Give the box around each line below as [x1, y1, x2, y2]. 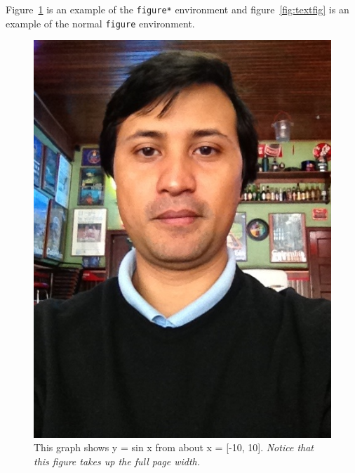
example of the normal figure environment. [6, 15, 195, 30]
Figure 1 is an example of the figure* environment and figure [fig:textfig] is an [6, 2, 349, 16]
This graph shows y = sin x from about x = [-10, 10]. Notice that [34, 440, 314, 455]
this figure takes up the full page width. [34, 453, 201, 468]
